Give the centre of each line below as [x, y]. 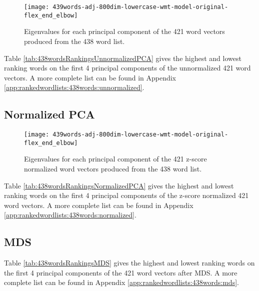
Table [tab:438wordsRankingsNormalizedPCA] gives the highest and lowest [119, 185]
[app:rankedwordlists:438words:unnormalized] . [74, 87]
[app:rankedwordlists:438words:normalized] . [70, 215]
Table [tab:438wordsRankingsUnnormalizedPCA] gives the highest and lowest [123, 58]
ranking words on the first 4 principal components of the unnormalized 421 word [127, 68]
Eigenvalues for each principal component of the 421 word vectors [124, 31]
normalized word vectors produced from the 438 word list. [113, 168]
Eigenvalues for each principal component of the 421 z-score [115, 159]
